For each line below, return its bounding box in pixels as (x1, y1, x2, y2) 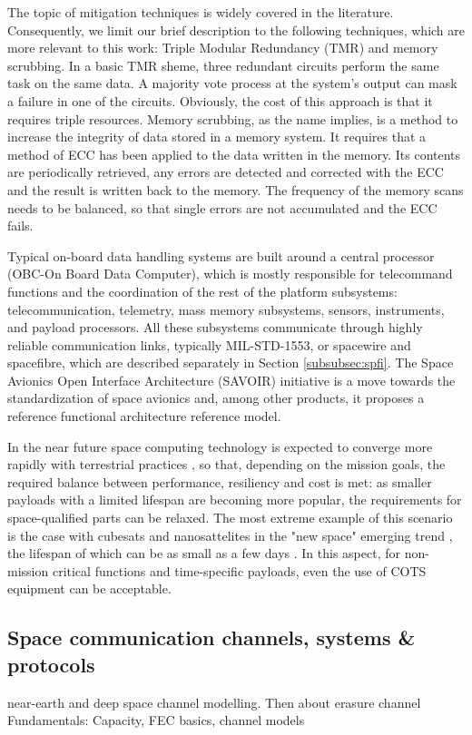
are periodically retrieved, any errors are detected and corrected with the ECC (7, 162, 444, 181)
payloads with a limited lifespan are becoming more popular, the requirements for (7, 490, 462, 509)
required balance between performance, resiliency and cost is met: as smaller (7, 472, 432, 491)
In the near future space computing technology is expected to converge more (7, 436, 433, 456)
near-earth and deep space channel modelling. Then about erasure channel (7, 692, 421, 711)
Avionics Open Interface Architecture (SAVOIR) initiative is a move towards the (7, 370, 456, 389)
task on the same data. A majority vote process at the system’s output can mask (7, 73, 457, 93)
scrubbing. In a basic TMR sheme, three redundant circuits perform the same (7, 55, 439, 74)
